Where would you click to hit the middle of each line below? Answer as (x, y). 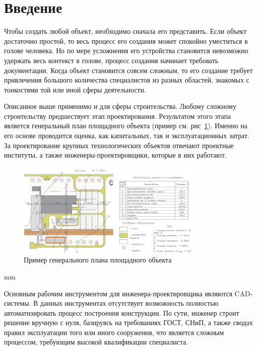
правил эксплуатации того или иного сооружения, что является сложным (114, 332)
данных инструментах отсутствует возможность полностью (129, 303)
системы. (18, 303)
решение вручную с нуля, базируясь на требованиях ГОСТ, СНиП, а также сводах (128, 322)
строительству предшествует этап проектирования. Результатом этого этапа (118, 116)
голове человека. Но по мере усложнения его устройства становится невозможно (126, 50)
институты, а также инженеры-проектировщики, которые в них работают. (115, 155)
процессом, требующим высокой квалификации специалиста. (96, 342)
